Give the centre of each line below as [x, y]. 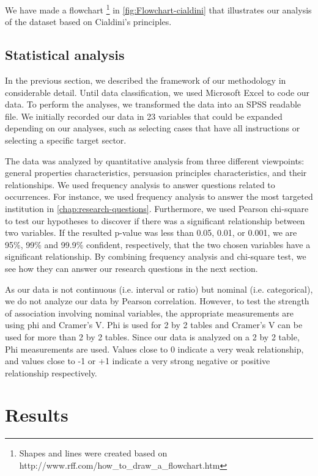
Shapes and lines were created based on [93, 453]
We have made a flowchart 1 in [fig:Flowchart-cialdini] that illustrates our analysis [158, 9]
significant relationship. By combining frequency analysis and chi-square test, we [156, 256]
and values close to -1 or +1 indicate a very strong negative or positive [138, 361]
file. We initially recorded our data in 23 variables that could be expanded [144, 116]
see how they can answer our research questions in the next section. [131, 268]
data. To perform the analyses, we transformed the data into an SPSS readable [153, 104]
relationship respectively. [51, 372]
